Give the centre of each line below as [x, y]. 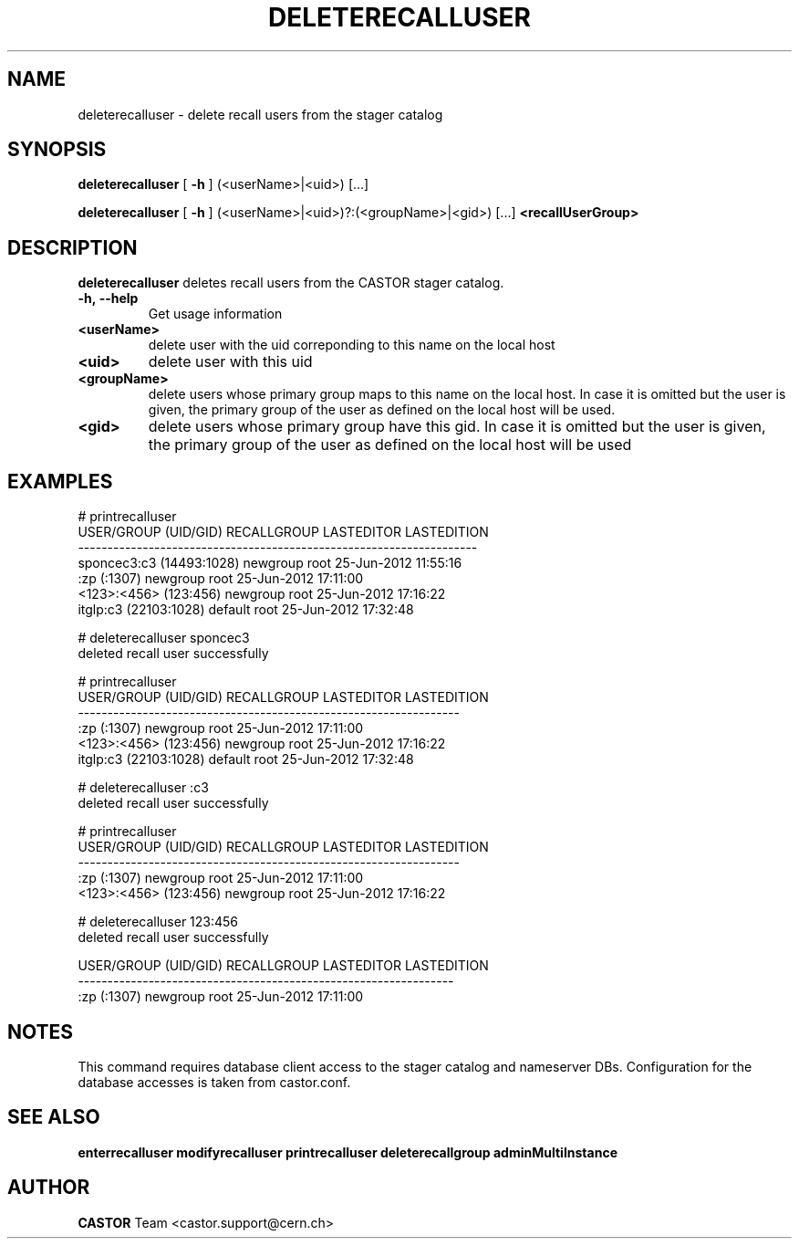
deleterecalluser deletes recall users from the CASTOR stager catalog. [291, 283]
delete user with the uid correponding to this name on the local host [352, 345]
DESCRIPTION [73, 247]
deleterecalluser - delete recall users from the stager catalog [260, 114]
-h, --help [108, 298]
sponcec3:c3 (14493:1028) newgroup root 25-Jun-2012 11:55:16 [270, 563]
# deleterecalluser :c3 [143, 788]
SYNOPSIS [57, 150]
